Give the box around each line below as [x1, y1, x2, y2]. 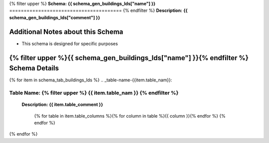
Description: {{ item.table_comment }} [21, 102, 103, 108]
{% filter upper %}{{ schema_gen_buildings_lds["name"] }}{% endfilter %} [9, 54, 249, 62]
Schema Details [9, 64, 59, 72]
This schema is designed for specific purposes [21, 40, 118, 47]
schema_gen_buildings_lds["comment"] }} [9, 14, 101, 20]
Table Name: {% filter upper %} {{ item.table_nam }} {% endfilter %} [9, 89, 179, 96]
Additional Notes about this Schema [9, 27, 124, 36]
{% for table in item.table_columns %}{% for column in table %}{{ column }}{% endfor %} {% [34, 113, 226, 119]
